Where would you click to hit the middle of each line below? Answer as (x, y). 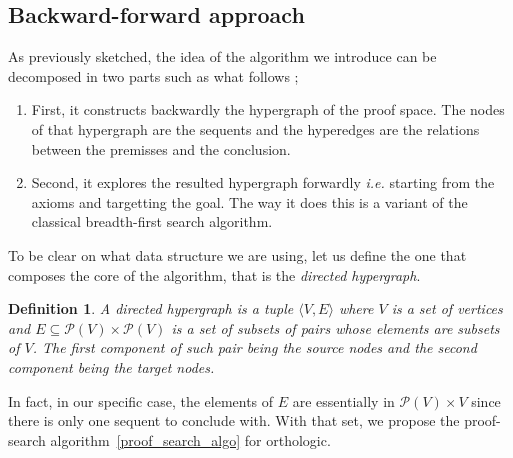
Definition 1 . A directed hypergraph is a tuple (151, 308)
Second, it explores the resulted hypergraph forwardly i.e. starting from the (263, 182)
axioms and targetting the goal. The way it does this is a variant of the (249, 201)
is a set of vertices (447, 308)
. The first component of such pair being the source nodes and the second (254, 347)
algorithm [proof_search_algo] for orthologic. (190, 439)
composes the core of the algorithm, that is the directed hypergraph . (214, 274)
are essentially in (343, 400)
